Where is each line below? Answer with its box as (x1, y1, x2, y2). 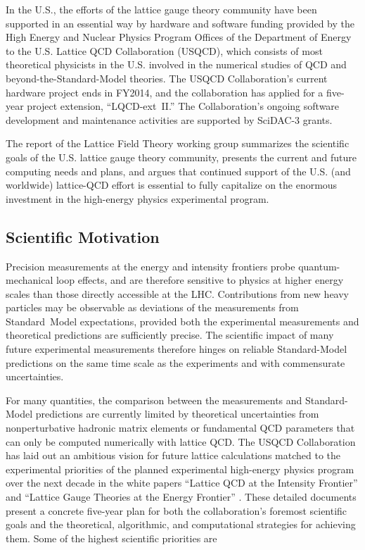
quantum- (298, 258, 340, 273)
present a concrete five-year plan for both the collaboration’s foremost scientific (6, 503, 347, 518)
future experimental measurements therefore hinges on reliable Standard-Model (6, 342, 347, 356)
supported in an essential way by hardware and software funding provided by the (6, 15, 354, 30)
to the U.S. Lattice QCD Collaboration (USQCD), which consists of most (6, 43, 323, 58)
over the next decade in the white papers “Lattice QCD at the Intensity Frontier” (6, 475, 358, 490)
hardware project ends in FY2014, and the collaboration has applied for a (6, 85, 324, 99)
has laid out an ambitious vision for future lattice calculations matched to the (6, 448, 341, 463)
